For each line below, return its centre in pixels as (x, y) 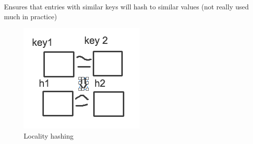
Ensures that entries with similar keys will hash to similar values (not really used (126, 6)
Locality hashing (49, 135)
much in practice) (31, 16)
